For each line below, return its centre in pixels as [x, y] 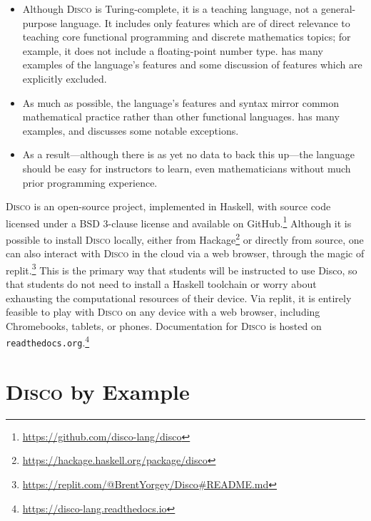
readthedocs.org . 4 [48, 341]
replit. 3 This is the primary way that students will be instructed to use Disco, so [182, 269]
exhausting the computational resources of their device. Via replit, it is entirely [179, 298]
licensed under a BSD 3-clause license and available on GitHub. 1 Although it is [179, 222]
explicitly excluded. [65, 78]
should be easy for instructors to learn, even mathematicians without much [187, 168]
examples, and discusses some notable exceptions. [131, 130]
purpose [40, 22]
